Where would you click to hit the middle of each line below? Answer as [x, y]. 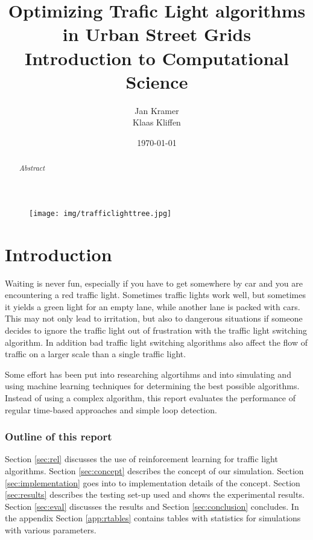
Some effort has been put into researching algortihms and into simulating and [148, 374]
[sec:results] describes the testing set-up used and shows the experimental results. [155, 494]
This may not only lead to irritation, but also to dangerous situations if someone [154, 318]
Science [157, 81]
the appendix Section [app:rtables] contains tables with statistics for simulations [153, 518]
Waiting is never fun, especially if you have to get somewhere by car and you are [154, 283]
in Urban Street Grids [157, 34]
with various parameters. [51, 530]
